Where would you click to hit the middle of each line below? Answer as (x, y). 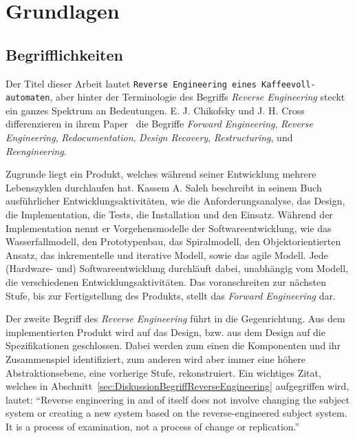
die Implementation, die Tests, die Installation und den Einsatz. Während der (169, 215)
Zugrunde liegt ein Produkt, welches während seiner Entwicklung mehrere (161, 174)
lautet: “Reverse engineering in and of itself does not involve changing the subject (177, 399)
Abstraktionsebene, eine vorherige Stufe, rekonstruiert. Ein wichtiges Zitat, (163, 372)
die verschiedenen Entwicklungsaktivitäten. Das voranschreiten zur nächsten (166, 282)
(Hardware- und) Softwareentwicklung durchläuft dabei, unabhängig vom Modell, (177, 268)
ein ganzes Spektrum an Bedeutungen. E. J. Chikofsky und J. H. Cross (155, 110)
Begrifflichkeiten (64, 54)
